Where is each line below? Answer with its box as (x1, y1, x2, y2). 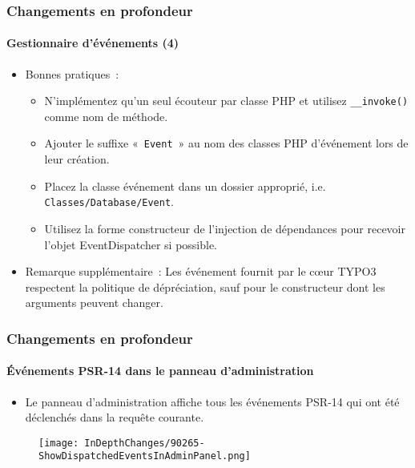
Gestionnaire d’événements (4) (6, 34, 179, 51)
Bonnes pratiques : (25, 65, 119, 82)
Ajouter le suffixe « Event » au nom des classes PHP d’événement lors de (44, 135, 409, 151)
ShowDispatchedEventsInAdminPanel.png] (38, 450, 251, 462)
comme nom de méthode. (44, 107, 168, 124)
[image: (38, 437, 79, 449)
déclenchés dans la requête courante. (25, 409, 204, 426)
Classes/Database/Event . (44, 193, 174, 210)
